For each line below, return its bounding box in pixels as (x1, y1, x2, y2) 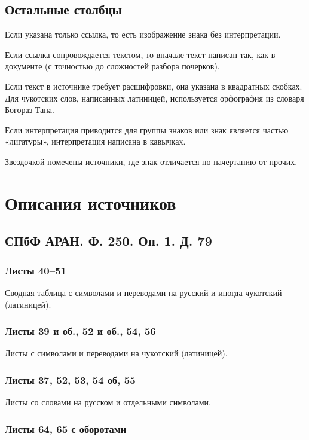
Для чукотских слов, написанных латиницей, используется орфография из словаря (5, 91, 304, 104)
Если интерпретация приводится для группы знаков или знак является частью (5, 123, 289, 136)
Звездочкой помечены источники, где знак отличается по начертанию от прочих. (5, 155, 298, 167)
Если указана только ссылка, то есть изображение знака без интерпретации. (5, 28, 281, 41)
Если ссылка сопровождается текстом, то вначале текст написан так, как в (5, 48, 276, 60)
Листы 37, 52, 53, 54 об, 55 (5, 372, 136, 387)
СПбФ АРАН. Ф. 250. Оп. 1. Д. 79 (5, 231, 212, 250)
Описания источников (5, 190, 176, 215)
